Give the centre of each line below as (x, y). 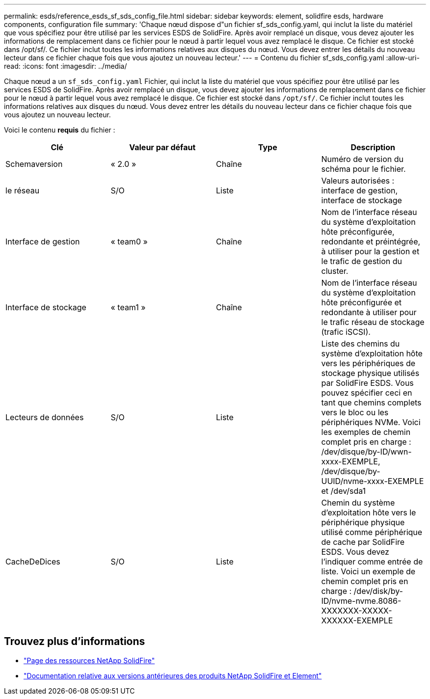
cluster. (335, 271)
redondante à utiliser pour (369, 312)
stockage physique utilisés (370, 373)
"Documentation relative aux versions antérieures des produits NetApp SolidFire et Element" (173, 675)
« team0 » (129, 242)
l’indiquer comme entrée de (372, 562)
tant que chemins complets (371, 403)
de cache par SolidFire (363, 542)
